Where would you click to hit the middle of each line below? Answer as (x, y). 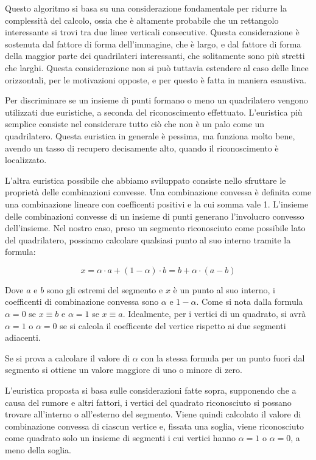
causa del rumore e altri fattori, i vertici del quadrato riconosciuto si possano (148, 402)
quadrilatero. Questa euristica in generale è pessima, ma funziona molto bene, (150, 135)
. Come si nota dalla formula (250, 301)
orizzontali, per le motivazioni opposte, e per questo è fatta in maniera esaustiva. (156, 79)
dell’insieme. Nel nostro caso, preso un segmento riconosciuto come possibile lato (155, 228)
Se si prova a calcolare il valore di (68, 357)
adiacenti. (23, 337)
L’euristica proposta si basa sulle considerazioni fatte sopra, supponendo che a (151, 390)
